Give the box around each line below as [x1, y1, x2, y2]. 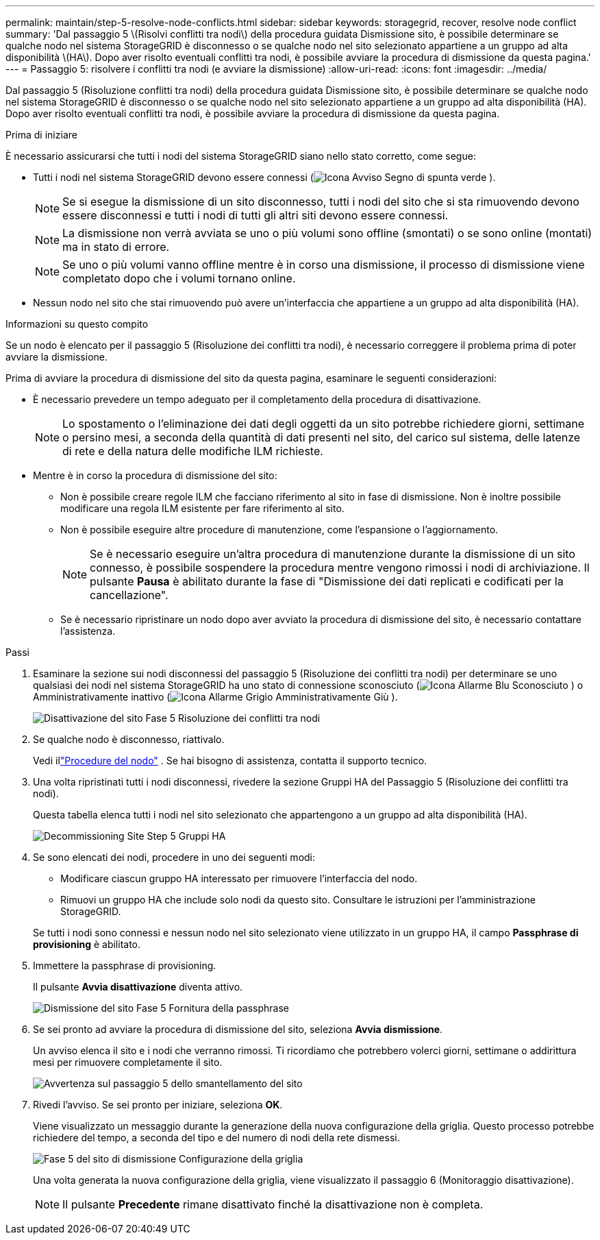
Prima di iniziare [5, 129, 77, 141]
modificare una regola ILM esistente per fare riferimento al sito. [60, 502, 345, 514]
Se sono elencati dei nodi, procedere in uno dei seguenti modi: [33, 851, 316, 863]
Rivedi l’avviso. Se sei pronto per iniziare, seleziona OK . [33, 1099, 283, 1110]
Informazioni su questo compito [5, 318, 149, 330]
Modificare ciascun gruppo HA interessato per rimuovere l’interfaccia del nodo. [60, 873, 418, 884]
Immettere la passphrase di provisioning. [33, 960, 216, 971]
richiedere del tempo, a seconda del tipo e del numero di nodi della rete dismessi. [33, 1132, 400, 1143]
